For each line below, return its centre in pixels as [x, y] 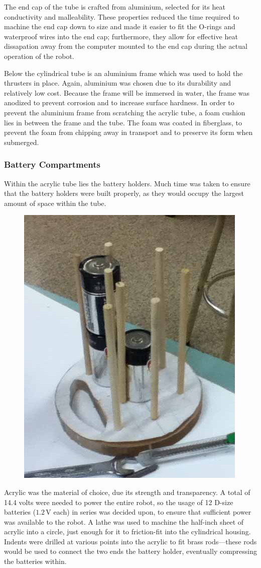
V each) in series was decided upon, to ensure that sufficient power [149, 512]
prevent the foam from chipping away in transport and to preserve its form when [128, 132]
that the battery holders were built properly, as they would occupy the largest [124, 193]
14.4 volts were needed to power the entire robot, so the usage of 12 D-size [119, 502]
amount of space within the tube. [55, 203]
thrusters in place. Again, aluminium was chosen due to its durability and [118, 83]
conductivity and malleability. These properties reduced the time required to [122, 16]
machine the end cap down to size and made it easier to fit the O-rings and [120, 26]
